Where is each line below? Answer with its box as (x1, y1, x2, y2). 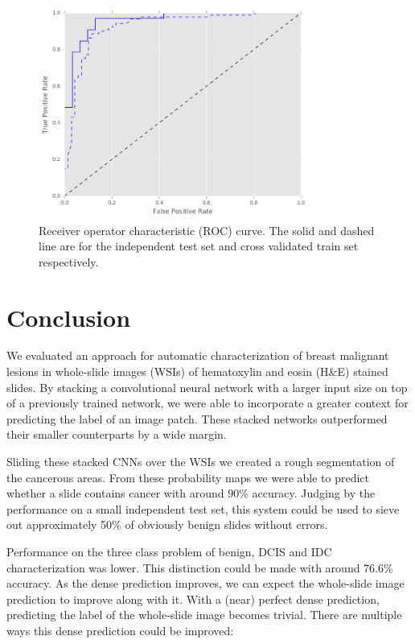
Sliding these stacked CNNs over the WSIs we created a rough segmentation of (6, 453, 395, 470)
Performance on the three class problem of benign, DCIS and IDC (6, 543, 332, 559)
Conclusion (6, 300, 131, 333)
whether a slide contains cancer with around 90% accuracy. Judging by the (6, 485, 376, 502)
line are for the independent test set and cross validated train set (39, 237, 359, 254)
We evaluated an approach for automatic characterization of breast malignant (6, 347, 389, 364)
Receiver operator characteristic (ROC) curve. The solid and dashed (39, 221, 375, 238)
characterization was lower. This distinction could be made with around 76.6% (6, 559, 393, 576)
